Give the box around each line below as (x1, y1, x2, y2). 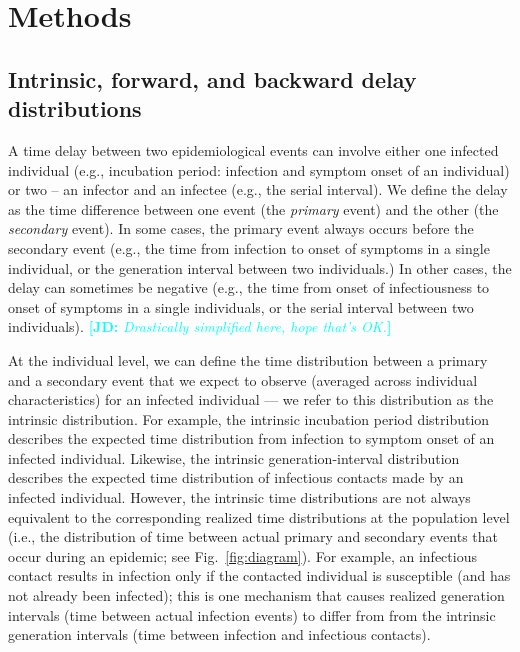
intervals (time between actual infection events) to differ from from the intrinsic (8, 604, 496, 625)
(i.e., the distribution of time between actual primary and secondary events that (8, 526, 499, 547)
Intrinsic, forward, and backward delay (8, 63, 417, 94)
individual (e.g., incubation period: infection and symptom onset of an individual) (8, 159, 510, 180)
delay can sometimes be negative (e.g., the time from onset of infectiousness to (8, 277, 490, 298)
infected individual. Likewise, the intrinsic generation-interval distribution (8, 447, 460, 468)
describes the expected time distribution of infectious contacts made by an (8, 467, 464, 488)
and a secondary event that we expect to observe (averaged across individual (8, 369, 478, 390)
